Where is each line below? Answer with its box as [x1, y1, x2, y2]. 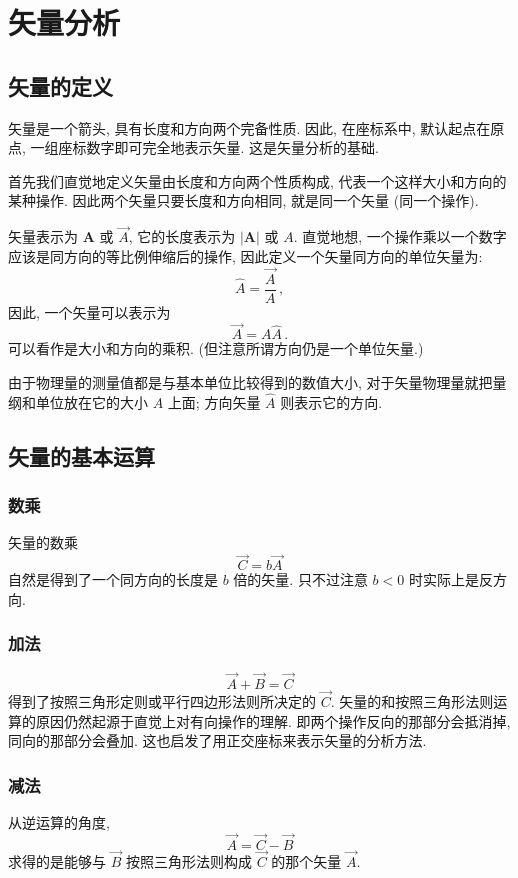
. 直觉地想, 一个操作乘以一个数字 [293, 226, 507, 247]
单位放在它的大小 [35, 391, 148, 412]
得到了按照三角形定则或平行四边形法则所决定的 [8, 691, 316, 712]
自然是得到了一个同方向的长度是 [8, 569, 218, 590]
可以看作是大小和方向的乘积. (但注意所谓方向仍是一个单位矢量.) [8, 338, 424, 359]
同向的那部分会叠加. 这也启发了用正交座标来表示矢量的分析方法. [8, 730, 427, 751]
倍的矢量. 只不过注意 [233, 569, 368, 590]
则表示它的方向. [280, 391, 383, 412]
